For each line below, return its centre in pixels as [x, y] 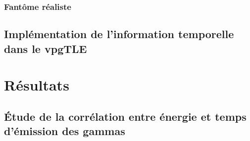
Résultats [37, 85]
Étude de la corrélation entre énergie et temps [125, 116]
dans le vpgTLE [46, 48]
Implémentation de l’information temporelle [119, 34]
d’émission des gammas [65, 131]
